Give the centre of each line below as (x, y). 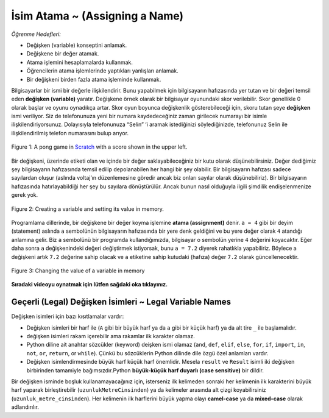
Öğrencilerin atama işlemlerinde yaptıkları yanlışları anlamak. (103, 71)
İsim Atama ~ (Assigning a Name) (97, 16)
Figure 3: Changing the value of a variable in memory (78, 271)
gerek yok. (25, 195)
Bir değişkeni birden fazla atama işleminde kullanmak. (94, 79)
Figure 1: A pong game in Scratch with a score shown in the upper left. (99, 147)
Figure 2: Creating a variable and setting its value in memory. (88, 209)
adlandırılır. (25, 407)
